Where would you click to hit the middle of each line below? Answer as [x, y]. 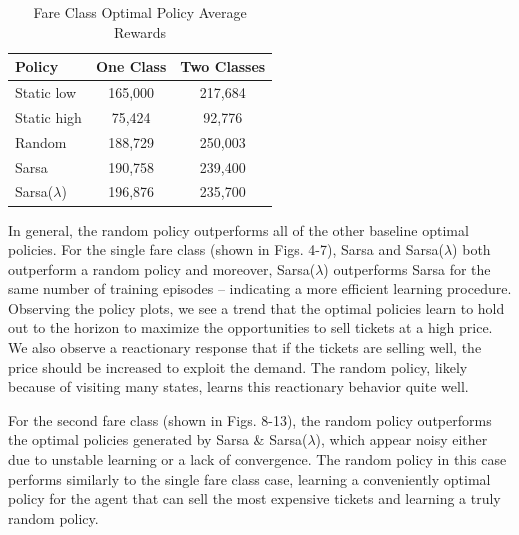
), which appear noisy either [401, 439]
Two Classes [223, 66]
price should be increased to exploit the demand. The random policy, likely [238, 366]
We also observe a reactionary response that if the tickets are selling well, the [245, 347]
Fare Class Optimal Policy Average [140, 12]
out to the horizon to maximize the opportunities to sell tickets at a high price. [250, 327]
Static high [48, 116]
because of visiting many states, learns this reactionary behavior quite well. [238, 386]
